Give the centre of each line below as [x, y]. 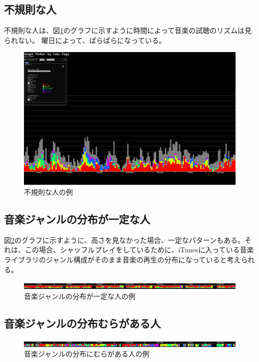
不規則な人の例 [48, 192]
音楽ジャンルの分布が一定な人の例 [80, 296]
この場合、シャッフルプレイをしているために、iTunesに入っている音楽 [139, 250]
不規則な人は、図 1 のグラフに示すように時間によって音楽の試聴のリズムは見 [128, 30]
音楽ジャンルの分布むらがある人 [82, 323]
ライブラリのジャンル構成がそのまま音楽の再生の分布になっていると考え [123, 259]
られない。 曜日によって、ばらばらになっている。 [85, 40]
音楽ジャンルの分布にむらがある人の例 [87, 354]
